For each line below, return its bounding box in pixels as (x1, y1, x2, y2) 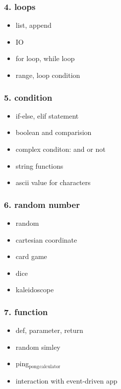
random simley (15, 341, 60, 352)
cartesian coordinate (15, 234, 77, 245)
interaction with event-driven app (15, 375, 118, 386)
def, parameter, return (15, 325, 83, 335)
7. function (4, 305, 48, 318)
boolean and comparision (15, 127, 92, 137)
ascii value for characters (15, 177, 91, 188)
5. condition (4, 91, 53, 103)
